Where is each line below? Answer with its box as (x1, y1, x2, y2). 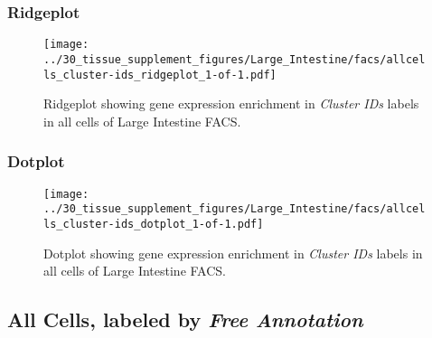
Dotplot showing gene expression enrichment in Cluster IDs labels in (43, 243, 423, 262)
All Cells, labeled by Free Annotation (7, 305, 363, 333)
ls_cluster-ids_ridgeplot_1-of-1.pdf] (43, 68, 277, 81)
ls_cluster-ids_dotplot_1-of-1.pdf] (43, 217, 264, 230)
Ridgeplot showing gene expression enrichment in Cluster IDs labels (43, 94, 419, 113)
